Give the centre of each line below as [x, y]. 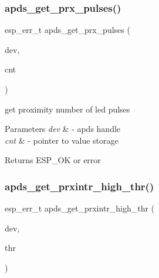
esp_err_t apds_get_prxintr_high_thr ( [80, 208]
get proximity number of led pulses [67, 109]
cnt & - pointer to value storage [62, 140]
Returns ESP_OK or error [53, 160]
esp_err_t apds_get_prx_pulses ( [67, 30]
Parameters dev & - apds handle [63, 129]
